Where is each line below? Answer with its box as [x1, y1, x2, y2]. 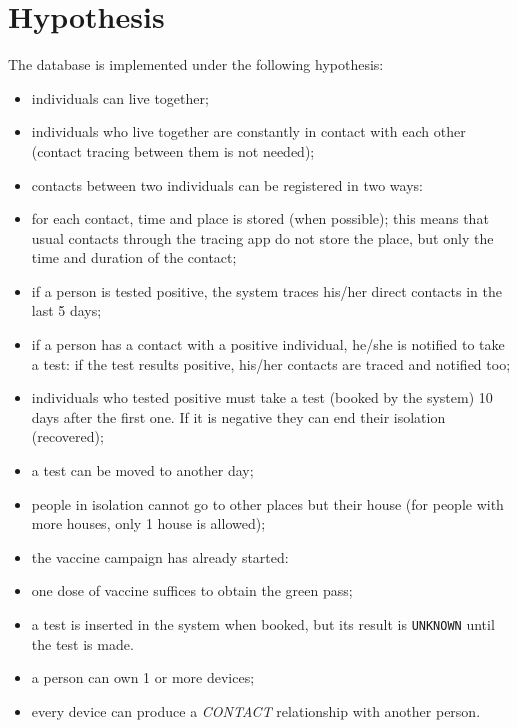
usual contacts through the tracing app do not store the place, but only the [31, 227, 494, 248]
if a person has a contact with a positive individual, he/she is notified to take [31, 334, 505, 355]
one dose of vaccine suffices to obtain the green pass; [31, 580, 353, 601]
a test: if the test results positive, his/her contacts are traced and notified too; [31, 353, 511, 374]
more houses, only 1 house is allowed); [31, 513, 266, 534]
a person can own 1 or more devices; [31, 667, 255, 688]
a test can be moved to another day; [31, 460, 254, 481]
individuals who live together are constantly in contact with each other [31, 121, 466, 142]
